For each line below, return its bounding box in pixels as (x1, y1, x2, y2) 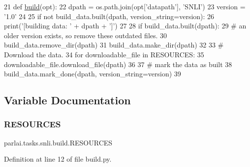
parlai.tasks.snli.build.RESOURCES (4, 137, 113, 147)
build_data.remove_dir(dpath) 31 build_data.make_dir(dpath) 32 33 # (4, 40, 224, 50)
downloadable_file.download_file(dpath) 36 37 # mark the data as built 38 (4, 59, 232, 69)
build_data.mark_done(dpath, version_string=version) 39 (4, 69, 181, 79)
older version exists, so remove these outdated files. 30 (4, 30, 167, 40)
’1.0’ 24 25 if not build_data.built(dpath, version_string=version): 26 (4, 11, 215, 21)
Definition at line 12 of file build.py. (4, 154, 112, 164)
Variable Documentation (4, 93, 131, 108)
